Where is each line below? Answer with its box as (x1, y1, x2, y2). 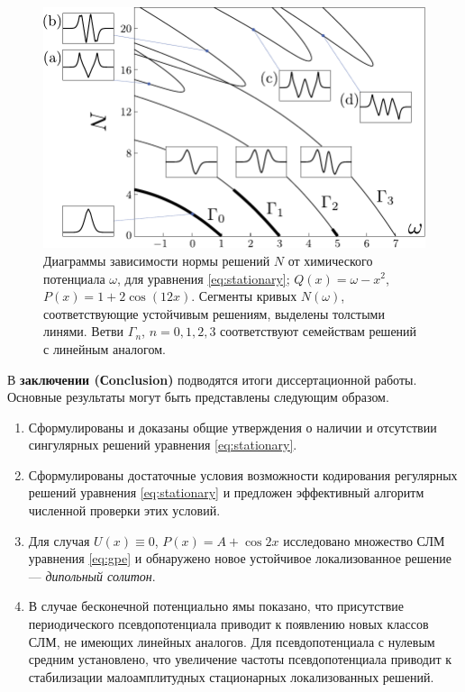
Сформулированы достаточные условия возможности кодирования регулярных (28, 465, 458, 484)
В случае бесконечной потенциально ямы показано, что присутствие (28, 596, 404, 615)
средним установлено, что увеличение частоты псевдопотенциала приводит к (28, 650, 452, 669)
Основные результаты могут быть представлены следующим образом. (7, 387, 389, 406)
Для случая (28, 531, 90, 550)
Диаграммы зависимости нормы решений (43, 250, 270, 269)
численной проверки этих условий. (28, 501, 221, 520)
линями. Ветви (43, 322, 124, 341)
